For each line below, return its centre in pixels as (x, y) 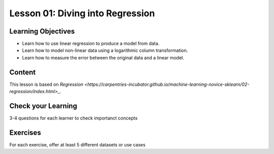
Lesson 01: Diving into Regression (82, 13)
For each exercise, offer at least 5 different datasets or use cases (77, 144)
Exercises (25, 132)
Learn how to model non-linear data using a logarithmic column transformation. (105, 50)
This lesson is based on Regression (46, 84)
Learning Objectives (42, 31)
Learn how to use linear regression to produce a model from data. (91, 44)
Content (23, 72)
